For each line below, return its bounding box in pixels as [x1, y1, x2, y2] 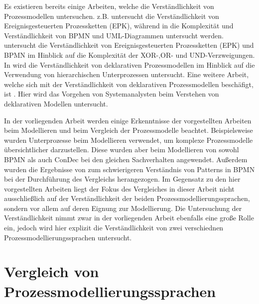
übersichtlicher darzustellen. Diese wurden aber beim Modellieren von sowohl [4, 144, 239, 155]
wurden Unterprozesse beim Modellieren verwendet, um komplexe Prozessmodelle [4, 134, 253, 145]
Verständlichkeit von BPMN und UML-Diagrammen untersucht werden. [4, 30, 224, 40]
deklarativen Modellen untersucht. [4, 98, 108, 108]
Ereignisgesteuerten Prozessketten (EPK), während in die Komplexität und [4, 20, 234, 31]
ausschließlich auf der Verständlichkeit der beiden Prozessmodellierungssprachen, [4, 193, 250, 203]
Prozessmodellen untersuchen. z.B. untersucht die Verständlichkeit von [4, 10, 219, 21]
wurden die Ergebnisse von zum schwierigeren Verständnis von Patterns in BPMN [4, 164, 255, 174]
